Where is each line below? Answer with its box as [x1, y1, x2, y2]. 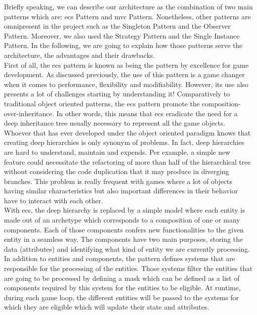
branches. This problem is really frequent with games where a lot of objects [4, 176, 232, 186]
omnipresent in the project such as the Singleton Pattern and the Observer [4, 21, 231, 31]
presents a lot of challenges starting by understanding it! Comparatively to [4, 89, 230, 99]
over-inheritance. [4, 108, 54, 118]
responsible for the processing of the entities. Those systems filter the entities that [4, 263, 253, 273]
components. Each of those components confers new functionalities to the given [4, 224, 244, 234]
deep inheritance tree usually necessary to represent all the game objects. [4, 118, 225, 128]
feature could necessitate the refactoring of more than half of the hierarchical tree [4, 156, 251, 167]
